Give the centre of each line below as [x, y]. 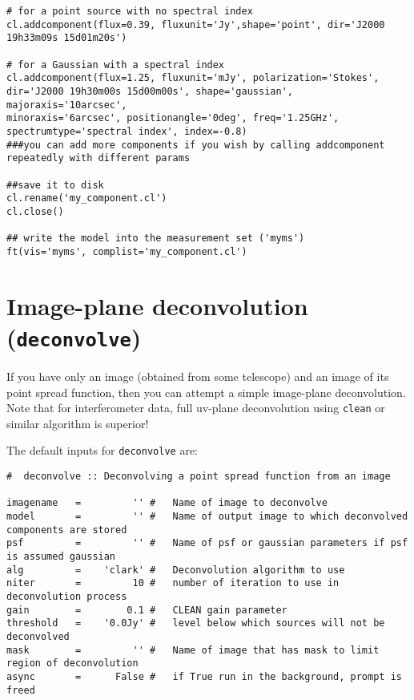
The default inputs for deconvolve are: [102, 450]
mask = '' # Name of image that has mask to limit [193, 650]
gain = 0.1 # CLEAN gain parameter [147, 610]
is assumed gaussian [61, 556]
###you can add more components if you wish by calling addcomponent [196, 145]
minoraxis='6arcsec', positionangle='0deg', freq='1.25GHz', [173, 118]
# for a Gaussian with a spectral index [116, 65]
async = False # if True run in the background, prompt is [204, 676]
